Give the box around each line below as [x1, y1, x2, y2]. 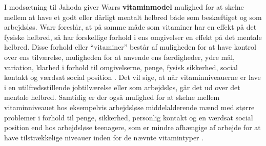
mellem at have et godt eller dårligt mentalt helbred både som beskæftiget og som [4, 11, 262, 22]
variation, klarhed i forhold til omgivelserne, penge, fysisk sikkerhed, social [4, 61, 238, 72]
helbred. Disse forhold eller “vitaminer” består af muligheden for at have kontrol [4, 41, 256, 52]
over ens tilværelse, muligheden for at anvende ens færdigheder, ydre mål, [4, 51, 235, 62]
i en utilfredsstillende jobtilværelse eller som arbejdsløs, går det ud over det [4, 81, 240, 92]
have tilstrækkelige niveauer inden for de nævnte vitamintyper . [4, 132, 204, 142]
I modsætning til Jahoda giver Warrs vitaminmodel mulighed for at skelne [4, 2, 244, 12]
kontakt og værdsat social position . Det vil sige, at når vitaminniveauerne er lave [4, 72, 261, 82]
